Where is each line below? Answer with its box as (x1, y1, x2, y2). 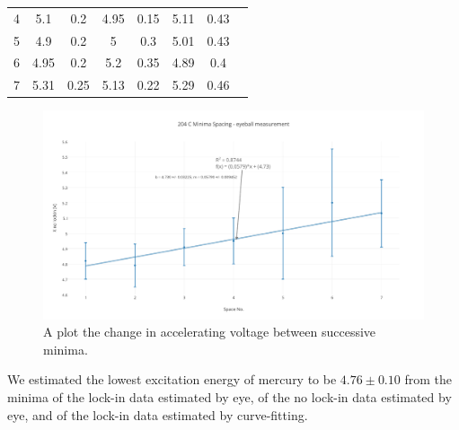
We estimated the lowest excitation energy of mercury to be (7, 370, 337, 389)
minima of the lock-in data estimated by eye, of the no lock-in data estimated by (7, 388, 452, 407)
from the (404, 370, 452, 389)
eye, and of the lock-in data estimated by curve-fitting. (7, 405, 308, 424)
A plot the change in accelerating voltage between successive (43, 322, 376, 341)
